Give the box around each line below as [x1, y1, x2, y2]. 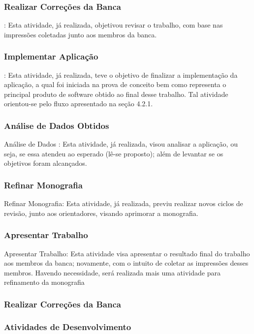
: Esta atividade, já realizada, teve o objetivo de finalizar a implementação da [4, 69, 238, 80]
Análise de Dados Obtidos [4, 119, 109, 131]
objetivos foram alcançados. [4, 158, 87, 168]
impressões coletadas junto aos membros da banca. [4, 29, 157, 39]
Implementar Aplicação [4, 50, 98, 62]
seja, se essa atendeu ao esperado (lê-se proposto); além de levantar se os [4, 148, 223, 158]
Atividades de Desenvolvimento [4, 320, 131, 333]
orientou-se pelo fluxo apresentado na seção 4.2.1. [4, 98, 153, 109]
